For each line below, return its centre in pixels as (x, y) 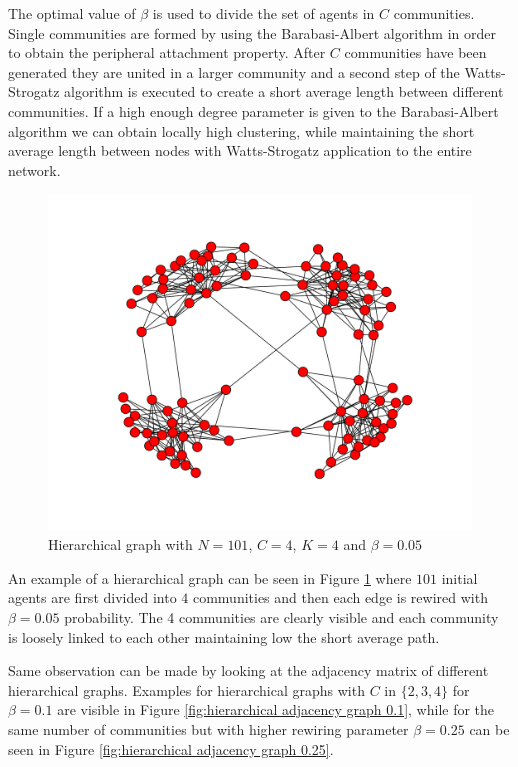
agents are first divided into (92, 597)
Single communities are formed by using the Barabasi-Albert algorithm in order (252, 32)
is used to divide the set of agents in (263, 13)
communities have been (415, 52)
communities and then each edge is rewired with (340, 597)
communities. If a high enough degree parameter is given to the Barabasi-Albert (253, 110)
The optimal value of (72, 13)
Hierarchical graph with (120, 544)
